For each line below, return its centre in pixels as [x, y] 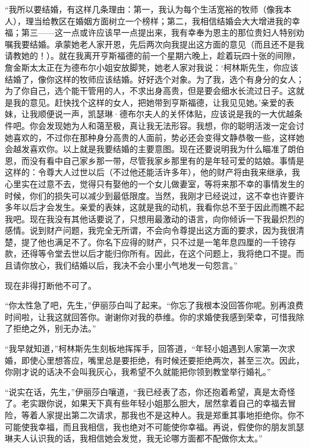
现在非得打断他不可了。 [51, 285]
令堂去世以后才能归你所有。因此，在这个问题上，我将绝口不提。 [171, 253]
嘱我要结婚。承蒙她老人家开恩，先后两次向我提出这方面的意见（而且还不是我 [154, 44]
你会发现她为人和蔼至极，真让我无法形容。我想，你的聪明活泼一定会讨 [167, 125]
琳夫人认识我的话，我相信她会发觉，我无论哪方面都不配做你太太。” [134, 438]
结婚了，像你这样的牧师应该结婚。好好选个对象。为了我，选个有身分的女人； [154, 79]
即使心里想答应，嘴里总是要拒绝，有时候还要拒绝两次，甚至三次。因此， [163, 360]
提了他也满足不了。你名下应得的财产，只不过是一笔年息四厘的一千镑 [154, 242]
